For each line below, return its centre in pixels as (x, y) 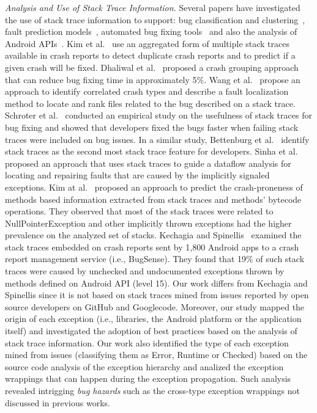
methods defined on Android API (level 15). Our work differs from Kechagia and (156, 283)
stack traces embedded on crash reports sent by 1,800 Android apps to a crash (152, 247)
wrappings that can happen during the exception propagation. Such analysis (148, 378)
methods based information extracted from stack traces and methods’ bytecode (153, 199)
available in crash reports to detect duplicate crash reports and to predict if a (150, 55)
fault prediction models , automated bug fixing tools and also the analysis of (151, 31)
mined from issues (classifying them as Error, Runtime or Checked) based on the (156, 355)
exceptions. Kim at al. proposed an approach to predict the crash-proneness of (154, 187)
